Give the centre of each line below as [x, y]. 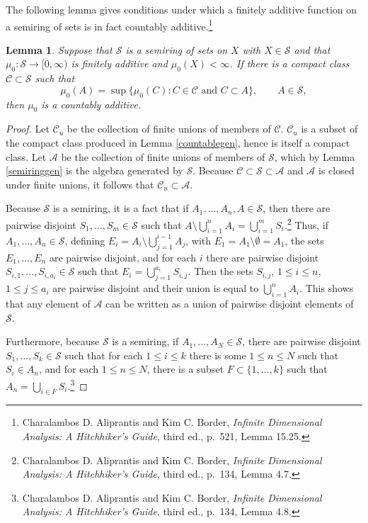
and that [312, 49]
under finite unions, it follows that [80, 184]
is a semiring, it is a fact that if [121, 208]
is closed [336, 170]
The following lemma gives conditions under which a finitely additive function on [182, 9]
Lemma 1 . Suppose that [59, 49]
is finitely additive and [119, 63]
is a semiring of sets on [177, 49]
